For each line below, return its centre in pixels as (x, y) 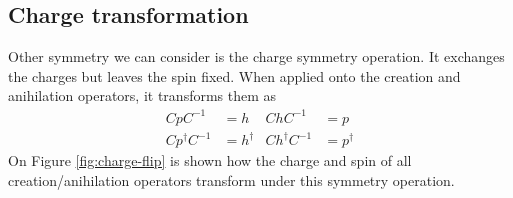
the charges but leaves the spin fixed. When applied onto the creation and (234, 75)
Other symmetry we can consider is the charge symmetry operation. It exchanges (256, 56)
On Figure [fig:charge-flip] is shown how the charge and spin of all (210, 160)
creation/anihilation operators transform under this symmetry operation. (231, 179)
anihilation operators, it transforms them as (142, 95)
